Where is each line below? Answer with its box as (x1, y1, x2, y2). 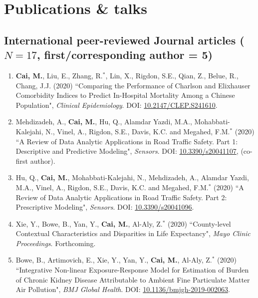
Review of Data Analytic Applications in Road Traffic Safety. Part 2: (15, 192, 227, 202)
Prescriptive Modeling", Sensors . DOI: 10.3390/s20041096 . (15, 202, 194, 212)
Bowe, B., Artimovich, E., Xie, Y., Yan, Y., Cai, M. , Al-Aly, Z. (15, 255, 212, 265)
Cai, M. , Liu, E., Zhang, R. (15, 70, 103, 80)
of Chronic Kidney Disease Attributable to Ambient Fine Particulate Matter (15, 274, 250, 285)
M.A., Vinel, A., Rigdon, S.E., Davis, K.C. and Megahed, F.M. (15, 182, 209, 192)
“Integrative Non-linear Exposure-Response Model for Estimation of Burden (15, 265, 249, 275)
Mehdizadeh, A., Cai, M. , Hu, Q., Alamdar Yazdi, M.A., (15, 116, 192, 127)
